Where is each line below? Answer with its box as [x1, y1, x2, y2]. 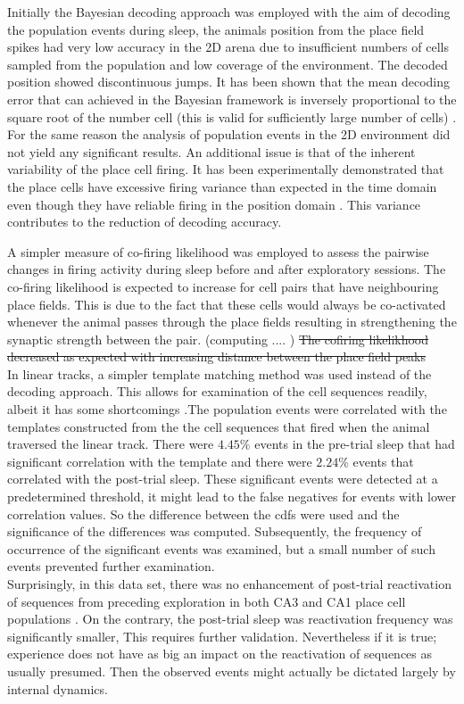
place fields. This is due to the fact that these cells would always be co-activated [7, 294, 446, 313]
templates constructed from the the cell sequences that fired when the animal [7, 417, 430, 435]
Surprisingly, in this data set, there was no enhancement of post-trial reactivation [7, 575, 452, 592]
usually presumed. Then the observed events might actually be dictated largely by [7, 661, 456, 680]
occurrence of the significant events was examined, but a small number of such [7, 539, 435, 558]
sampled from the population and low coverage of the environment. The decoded [7, 54, 448, 73]
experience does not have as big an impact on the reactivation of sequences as [7, 644, 433, 663]
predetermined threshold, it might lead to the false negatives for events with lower [7, 487, 456, 506]
